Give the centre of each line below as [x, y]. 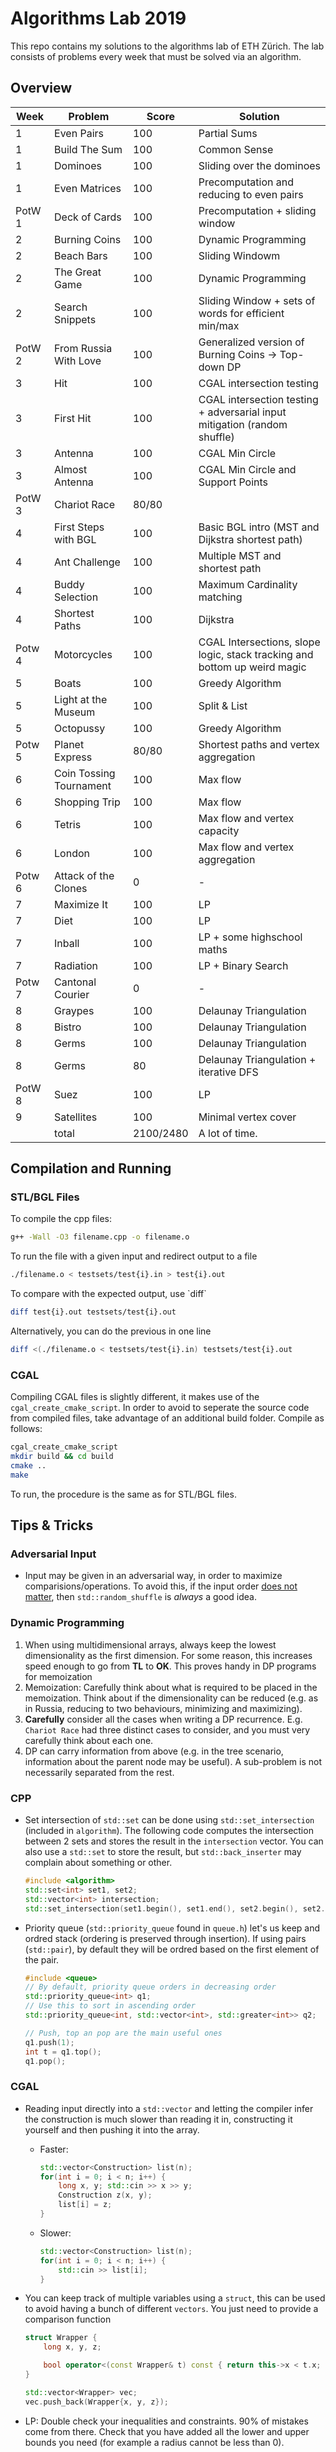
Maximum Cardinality [248, 584]
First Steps [79, 527]
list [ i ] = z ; [85, 2205]
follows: [26, 1429]
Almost [71, 469]
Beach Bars [81, 255]
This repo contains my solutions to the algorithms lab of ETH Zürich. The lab [167, 46]
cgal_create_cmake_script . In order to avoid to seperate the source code [160, 1408]
